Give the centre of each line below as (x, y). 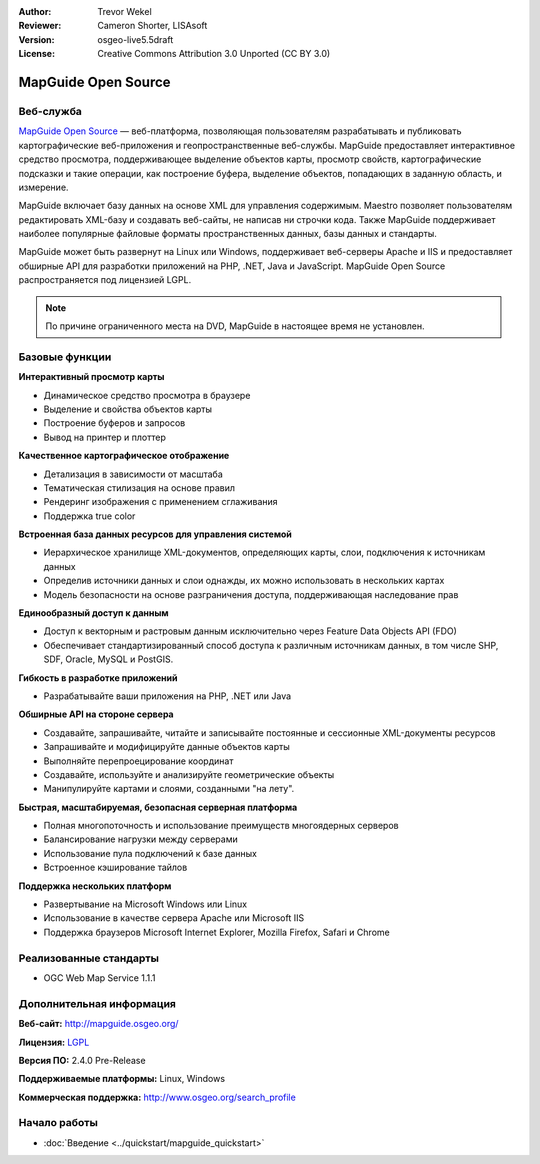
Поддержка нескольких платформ (95, 886)
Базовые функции (65, 357)
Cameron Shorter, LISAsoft (152, 26)
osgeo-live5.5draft (135, 39)
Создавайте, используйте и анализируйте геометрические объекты (189, 774)
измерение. (43, 187)
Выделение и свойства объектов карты (128, 409)
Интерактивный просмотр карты (91, 377)
